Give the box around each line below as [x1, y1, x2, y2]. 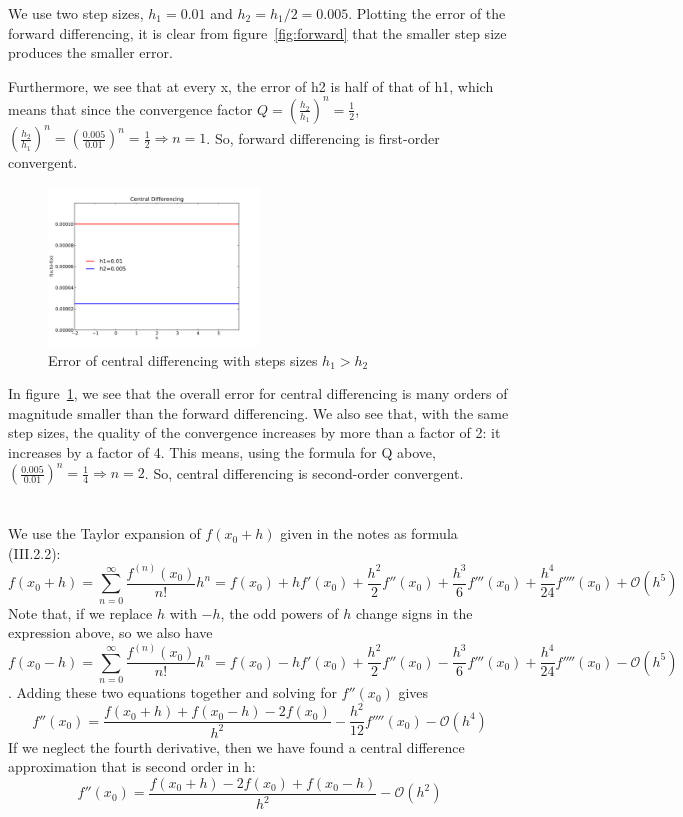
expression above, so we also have [8, 622, 213, 643]
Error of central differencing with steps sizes [48, 349, 318, 370]
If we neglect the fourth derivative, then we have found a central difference [8, 736, 465, 757]
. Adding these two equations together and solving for [8, 682, 337, 703]
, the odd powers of [220, 602, 339, 623]
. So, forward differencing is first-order [206, 127, 440, 148]
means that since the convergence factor [8, 98, 253, 119]
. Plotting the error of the [348, 3, 506, 23]
